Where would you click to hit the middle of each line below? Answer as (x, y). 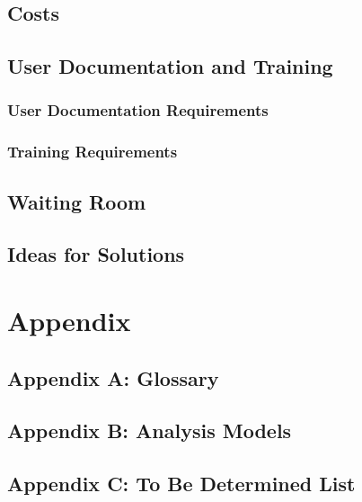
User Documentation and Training (170, 66)
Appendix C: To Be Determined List (181, 484)
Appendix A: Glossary (113, 377)
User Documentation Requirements (138, 110)
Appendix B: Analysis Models (150, 430)
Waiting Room (77, 201)
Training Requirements (93, 152)
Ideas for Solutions (96, 254)
